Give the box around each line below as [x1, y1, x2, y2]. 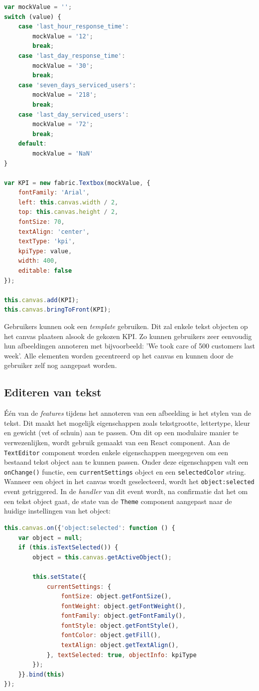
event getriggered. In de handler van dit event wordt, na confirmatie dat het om [4, 486, 248, 497]
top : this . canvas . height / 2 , [18, 208, 119, 216]
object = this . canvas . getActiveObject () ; [32, 553, 172, 561]
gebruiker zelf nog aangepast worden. [4, 360, 117, 370]
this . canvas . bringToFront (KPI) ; [4, 306, 111, 314]
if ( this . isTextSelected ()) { [18, 544, 119, 551]
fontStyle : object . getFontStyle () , [61, 622, 179, 629]
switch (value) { [4, 13, 61, 20]
